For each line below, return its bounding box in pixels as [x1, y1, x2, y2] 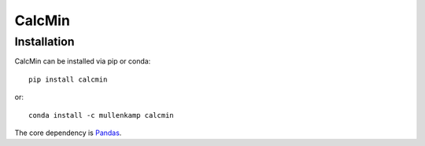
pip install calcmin [28, 75, 108, 84]
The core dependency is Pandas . [14, 128, 122, 137]
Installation [14, 35, 75, 49]
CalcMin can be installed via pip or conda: [14, 57, 151, 66]
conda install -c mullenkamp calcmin [28, 111, 175, 119]
